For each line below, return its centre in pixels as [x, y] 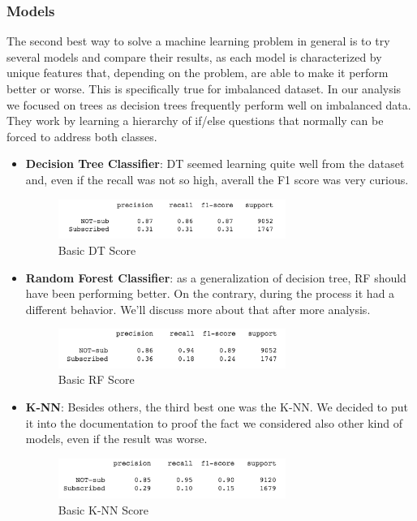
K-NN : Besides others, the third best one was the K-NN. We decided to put [217, 406]
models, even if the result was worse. [116, 439]
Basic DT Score [97, 250]
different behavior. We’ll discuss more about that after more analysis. [198, 309]
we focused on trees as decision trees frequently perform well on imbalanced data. [209, 104]
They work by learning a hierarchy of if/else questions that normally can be [195, 121]
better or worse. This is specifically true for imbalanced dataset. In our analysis [204, 88]
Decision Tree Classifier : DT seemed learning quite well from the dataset [215, 164]
